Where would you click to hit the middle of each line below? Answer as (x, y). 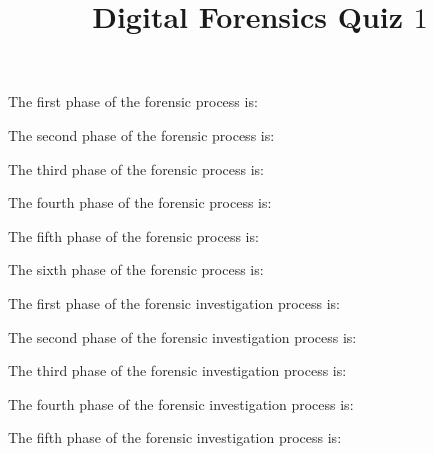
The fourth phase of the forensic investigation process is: (181, 403)
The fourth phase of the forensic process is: (140, 202)
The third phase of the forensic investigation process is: (177, 370)
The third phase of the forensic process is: (136, 168)
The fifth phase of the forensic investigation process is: (175, 437)
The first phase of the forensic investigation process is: (174, 302)
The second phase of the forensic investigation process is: (182, 336)
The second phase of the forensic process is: (141, 134)
